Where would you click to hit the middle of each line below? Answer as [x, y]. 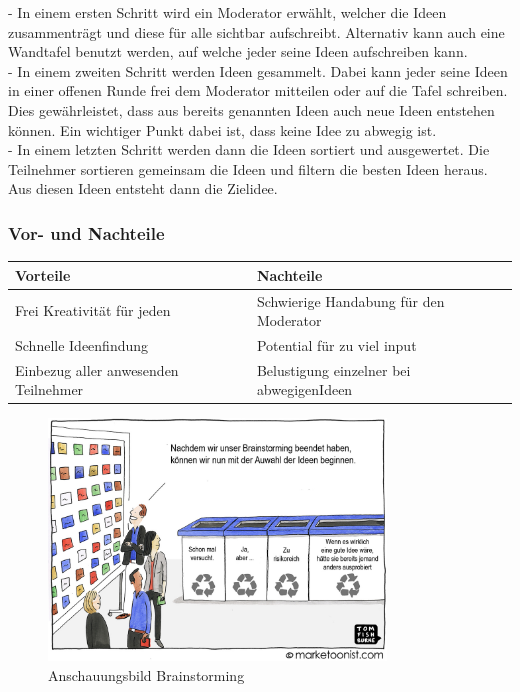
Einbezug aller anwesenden [97, 369]
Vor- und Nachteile [86, 232]
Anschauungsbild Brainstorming [146, 674]
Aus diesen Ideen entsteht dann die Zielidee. [143, 188]
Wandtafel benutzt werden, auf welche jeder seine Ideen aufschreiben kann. [238, 51]
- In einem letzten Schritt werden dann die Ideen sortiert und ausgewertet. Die [249, 149]
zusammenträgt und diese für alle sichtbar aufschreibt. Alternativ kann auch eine [256, 31]
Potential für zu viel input [336, 344]
